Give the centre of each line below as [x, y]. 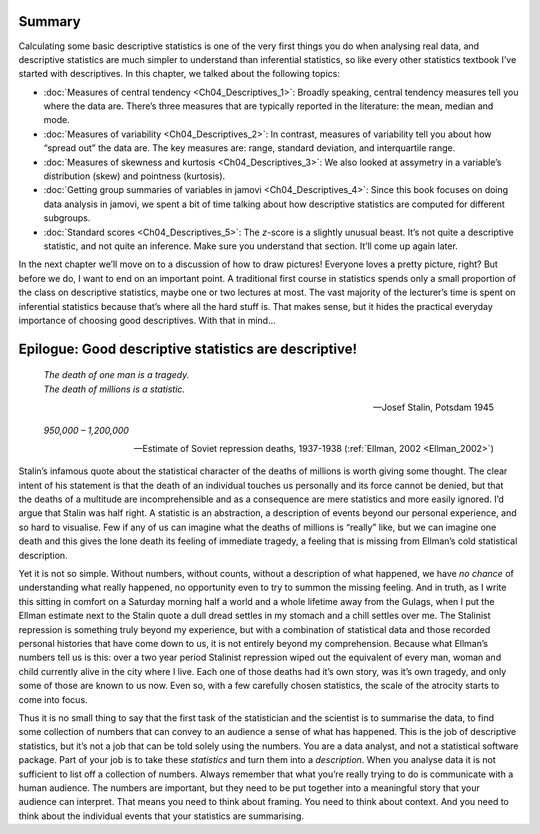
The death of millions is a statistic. [114, 389]
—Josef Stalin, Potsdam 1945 [433, 407]
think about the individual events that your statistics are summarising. [161, 816]
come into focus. [53, 699]
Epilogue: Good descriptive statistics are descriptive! [188, 348]
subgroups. [67, 218]
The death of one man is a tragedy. [116, 375]
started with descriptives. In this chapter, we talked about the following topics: [179, 74]
